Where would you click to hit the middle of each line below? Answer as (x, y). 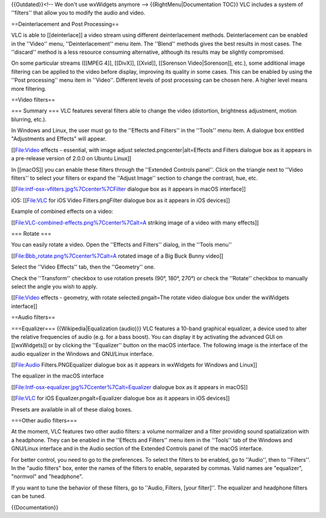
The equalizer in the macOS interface (58, 376)
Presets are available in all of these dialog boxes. (72, 409)
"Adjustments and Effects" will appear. (59, 139)
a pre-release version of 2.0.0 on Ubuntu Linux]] (71, 159)
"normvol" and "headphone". (47, 477)
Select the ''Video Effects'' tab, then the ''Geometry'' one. (83, 267)
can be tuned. (28, 496)
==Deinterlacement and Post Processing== (65, 24)
